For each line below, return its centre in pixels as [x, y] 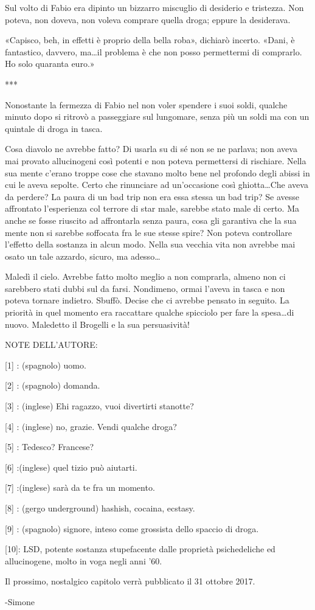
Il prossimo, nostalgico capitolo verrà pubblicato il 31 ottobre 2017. [130, 581]
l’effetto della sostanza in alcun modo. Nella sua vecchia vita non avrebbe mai [150, 244]
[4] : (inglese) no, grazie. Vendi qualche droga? [91, 426]
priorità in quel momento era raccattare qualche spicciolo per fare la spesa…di [150, 312]
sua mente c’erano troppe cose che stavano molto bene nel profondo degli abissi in [157, 172]
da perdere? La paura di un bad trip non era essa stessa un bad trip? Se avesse [152, 196]
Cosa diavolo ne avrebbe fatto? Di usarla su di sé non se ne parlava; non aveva [151, 149]
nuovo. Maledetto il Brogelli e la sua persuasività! [97, 324]
